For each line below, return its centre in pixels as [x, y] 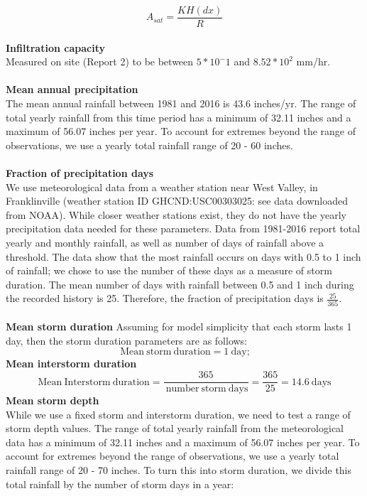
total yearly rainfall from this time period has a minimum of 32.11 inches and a [179, 117]
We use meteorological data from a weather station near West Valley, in [162, 187]
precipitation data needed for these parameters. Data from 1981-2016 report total [183, 228]
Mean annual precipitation [72, 89]
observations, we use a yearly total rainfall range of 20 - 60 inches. [149, 145]
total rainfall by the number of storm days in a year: [120, 484]
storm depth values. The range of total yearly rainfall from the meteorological [175, 428]
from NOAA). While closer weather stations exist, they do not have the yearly [176, 214]
